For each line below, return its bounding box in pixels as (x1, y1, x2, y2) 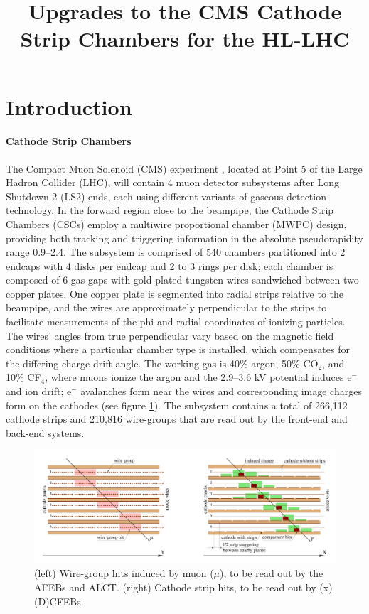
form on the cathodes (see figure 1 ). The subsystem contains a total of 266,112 (6, 397, 348, 412)
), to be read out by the (220, 566, 323, 581)
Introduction (6, 92, 132, 121)
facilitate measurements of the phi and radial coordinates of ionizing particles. (6, 314, 346, 329)
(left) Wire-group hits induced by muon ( (34, 566, 214, 581)
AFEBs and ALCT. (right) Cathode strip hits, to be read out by (34, 580, 316, 595)
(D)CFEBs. (34, 593, 84, 608)
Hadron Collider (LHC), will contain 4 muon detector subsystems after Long (6, 175, 340, 190)
